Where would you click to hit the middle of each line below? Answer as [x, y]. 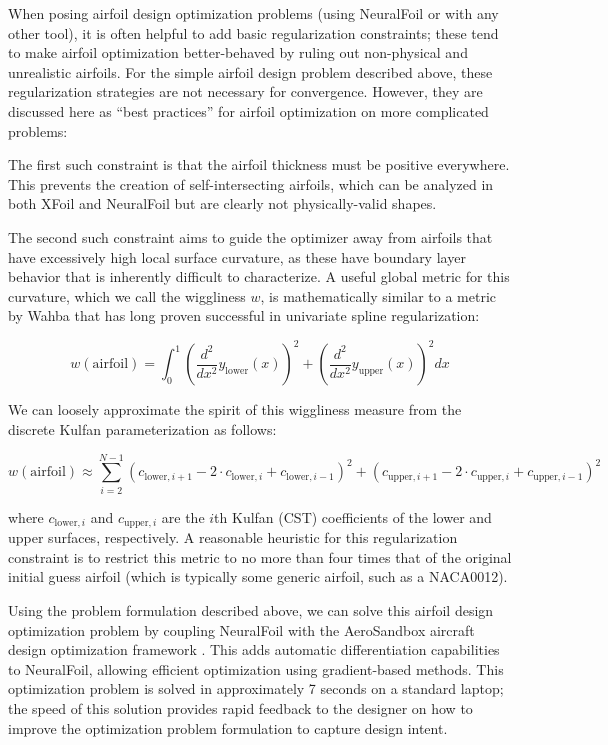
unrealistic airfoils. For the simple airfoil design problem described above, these [250, 71]
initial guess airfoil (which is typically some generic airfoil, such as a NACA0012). [258, 576]
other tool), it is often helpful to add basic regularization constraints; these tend [253, 32]
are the [183, 516]
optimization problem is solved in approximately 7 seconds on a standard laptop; [256, 688]
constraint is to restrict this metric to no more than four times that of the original [260, 556]
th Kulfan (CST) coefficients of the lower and [353, 516]
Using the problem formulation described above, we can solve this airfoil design [251, 609]
